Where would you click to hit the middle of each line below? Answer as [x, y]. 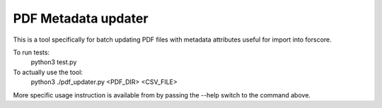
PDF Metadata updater [81, 18]
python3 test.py [54, 62]
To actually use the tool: [48, 72]
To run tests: [31, 52]
